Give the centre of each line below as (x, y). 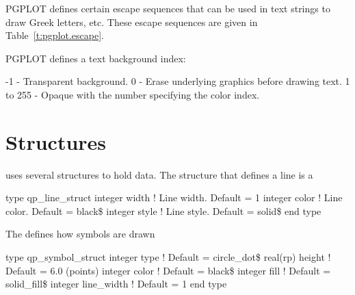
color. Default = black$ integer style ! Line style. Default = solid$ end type (163, 210)
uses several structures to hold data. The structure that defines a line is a (159, 174)
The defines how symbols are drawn (80, 234)
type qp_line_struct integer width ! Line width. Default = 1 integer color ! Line (174, 197)
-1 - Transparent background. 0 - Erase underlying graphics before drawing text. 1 (178, 81)
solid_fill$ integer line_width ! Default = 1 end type (116, 284)
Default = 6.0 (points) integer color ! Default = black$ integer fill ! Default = (168, 270)
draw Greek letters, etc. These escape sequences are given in (132, 22)
